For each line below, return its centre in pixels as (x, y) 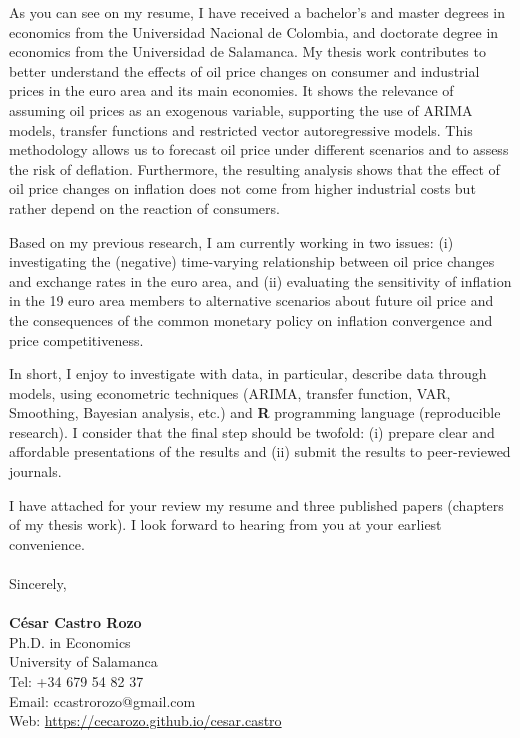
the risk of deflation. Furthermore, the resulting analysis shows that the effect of (254, 168)
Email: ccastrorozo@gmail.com (102, 700)
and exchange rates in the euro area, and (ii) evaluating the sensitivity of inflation (260, 280)
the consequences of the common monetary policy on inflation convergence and (251, 319)
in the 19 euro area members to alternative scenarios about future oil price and (251, 300)
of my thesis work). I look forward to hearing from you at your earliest (225, 524)
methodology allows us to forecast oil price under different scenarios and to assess (259, 149)
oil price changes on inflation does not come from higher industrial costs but (242, 188)
